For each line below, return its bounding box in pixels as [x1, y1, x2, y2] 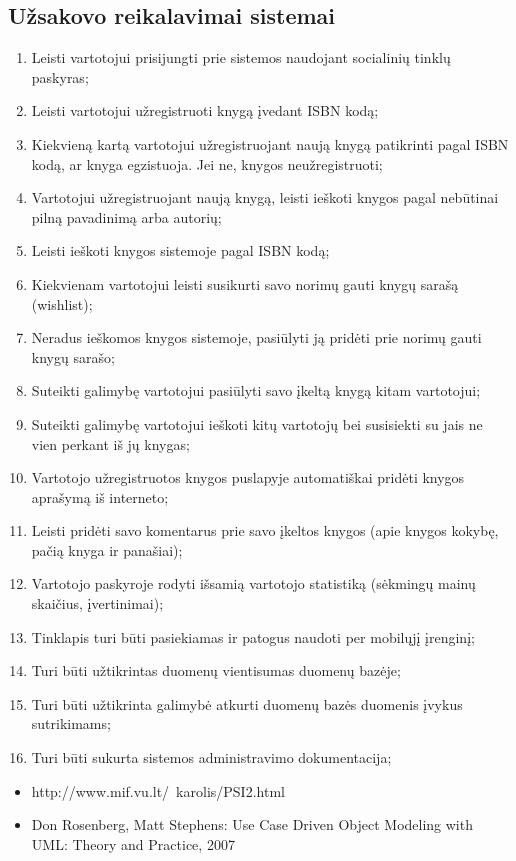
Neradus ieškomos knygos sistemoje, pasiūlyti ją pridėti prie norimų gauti [31, 327, 482, 348]
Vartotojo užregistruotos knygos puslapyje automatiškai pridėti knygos [31, 467, 465, 488]
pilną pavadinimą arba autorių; [31, 206, 222, 227]
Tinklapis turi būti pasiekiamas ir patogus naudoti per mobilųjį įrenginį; [31, 626, 475, 647]
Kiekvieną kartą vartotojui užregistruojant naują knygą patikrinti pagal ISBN [31, 133, 509, 154]
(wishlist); [31, 293, 93, 314]
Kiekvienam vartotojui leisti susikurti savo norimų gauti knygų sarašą [31, 273, 459, 294]
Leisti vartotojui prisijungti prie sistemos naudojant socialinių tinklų [31, 47, 451, 68]
